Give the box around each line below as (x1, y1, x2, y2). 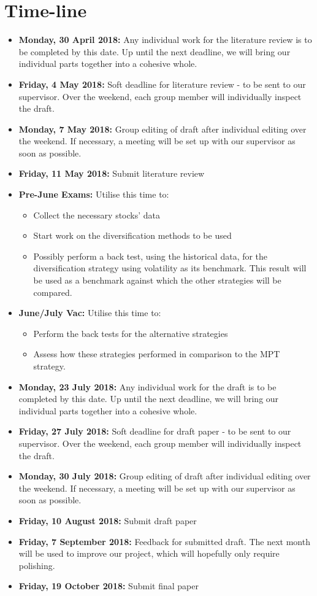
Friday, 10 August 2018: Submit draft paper (18, 514, 197, 527)
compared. (33, 285, 72, 298)
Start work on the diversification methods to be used (33, 229, 232, 242)
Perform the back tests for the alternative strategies (33, 327, 228, 339)
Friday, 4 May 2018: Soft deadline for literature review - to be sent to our (18, 77, 306, 90)
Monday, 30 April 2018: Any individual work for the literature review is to (18, 33, 312, 46)
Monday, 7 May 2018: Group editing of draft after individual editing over (18, 122, 307, 135)
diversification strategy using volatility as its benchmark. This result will (33, 261, 307, 274)
